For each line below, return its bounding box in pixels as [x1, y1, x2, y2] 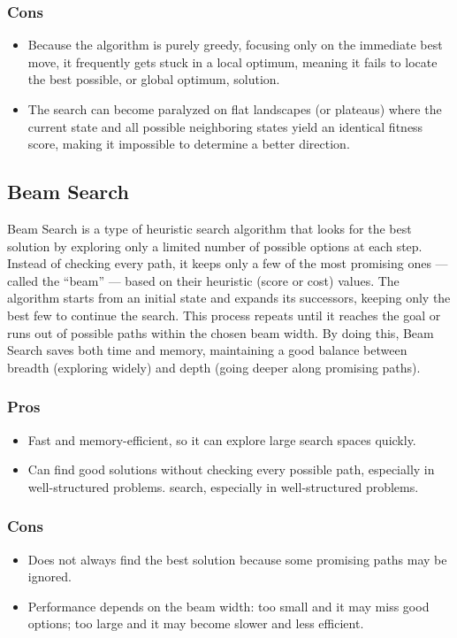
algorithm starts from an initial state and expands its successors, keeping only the [7, 288, 451, 307]
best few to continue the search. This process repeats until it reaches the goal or [7, 305, 441, 324]
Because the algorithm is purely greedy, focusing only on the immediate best [27, 35, 443, 54]
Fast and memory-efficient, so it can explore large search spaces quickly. [27, 430, 416, 449]
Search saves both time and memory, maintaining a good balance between [7, 341, 407, 359]
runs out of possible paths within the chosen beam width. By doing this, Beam [7, 323, 434, 342]
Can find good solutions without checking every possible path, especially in [27, 460, 435, 479]
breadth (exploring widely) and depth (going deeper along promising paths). [7, 357, 421, 376]
